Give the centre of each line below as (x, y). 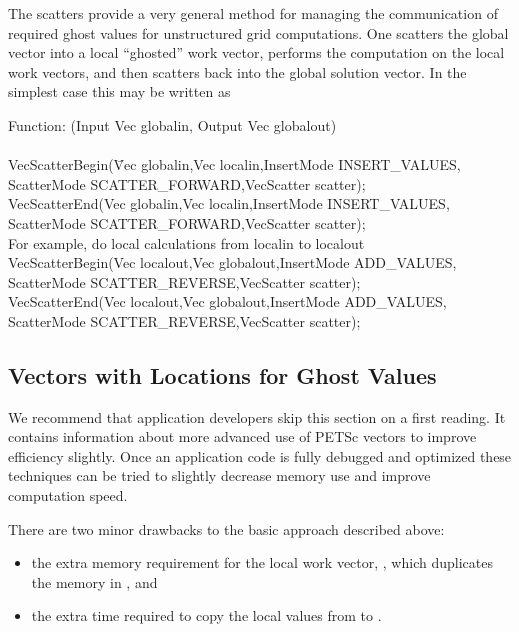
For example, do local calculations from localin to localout (186, 242)
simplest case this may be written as (119, 91)
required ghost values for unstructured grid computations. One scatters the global (258, 32)
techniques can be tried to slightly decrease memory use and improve (219, 475)
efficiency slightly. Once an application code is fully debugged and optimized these (260, 455)
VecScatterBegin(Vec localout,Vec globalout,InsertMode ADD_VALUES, (232, 262)
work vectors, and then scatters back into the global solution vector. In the (237, 71)
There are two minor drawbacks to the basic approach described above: (226, 528)
